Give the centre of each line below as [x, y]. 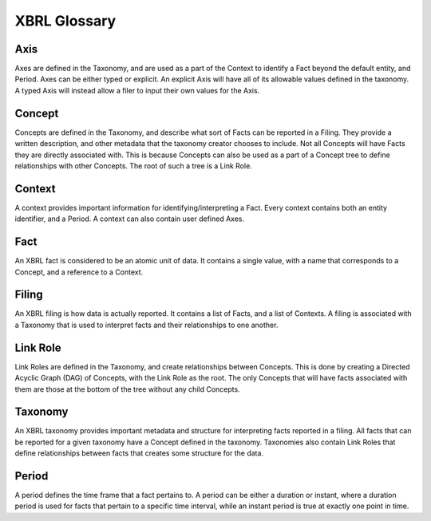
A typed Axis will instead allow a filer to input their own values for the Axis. [137, 90]
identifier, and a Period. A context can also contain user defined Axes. [130, 219]
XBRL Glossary [65, 21]
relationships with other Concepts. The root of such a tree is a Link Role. [134, 166]
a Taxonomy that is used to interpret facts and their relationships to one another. [146, 325]
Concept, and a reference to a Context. [79, 272]
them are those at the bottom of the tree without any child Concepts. [127, 389]
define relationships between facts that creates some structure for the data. [139, 453]
